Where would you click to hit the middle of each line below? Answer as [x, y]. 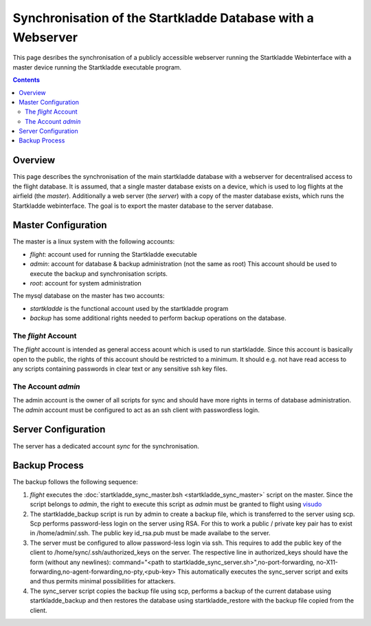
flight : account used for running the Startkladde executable [113, 254]
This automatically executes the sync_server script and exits [263, 572]
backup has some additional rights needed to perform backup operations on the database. [158, 318]
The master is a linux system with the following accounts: [94, 241]
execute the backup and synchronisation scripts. [99, 273]
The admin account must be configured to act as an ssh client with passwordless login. [136, 410]
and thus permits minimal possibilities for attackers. [103, 581]
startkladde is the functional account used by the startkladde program [129, 308]
